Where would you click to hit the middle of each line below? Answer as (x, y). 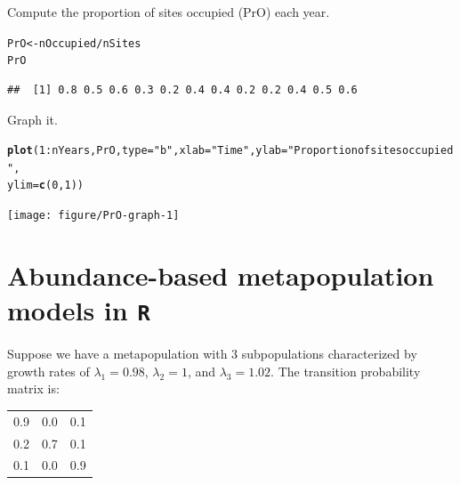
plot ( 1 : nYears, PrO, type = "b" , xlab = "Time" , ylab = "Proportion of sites (205, 151)
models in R (79, 310)
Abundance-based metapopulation (221, 275)
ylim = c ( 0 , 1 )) (45, 186)
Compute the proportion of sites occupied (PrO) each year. (169, 12)
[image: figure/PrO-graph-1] (93, 216)
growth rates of (48, 371)
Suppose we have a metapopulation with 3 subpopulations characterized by (212, 354)
